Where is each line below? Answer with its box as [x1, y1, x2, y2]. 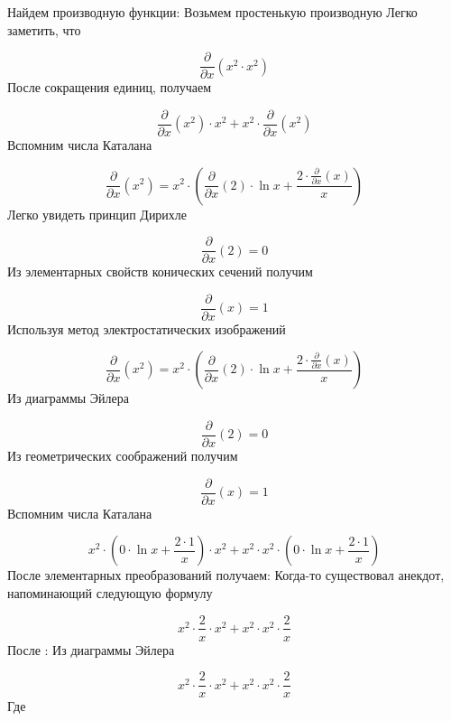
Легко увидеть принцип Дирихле [7, 204, 188, 223]
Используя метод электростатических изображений [7, 319, 286, 338]
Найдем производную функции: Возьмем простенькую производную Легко [7, 3, 418, 21]
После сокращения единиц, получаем [7, 78, 212, 97]
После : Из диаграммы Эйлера [7, 640, 175, 659]
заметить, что [7, 20, 81, 39]
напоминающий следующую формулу [7, 583, 213, 602]
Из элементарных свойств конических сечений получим [7, 262, 313, 281]
